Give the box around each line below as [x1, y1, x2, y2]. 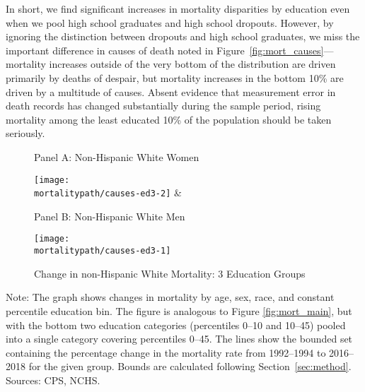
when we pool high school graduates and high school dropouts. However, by [6, 15, 334, 30]
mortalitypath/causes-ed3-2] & [34, 185, 182, 200]
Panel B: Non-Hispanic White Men [34, 208, 185, 223]
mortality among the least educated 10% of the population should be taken [6, 112, 332, 126]
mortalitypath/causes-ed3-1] [34, 246, 171, 256]
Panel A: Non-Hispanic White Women [34, 149, 199, 164]
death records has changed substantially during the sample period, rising [6, 98, 321, 113]
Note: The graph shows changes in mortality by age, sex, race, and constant [6, 290, 335, 304]
